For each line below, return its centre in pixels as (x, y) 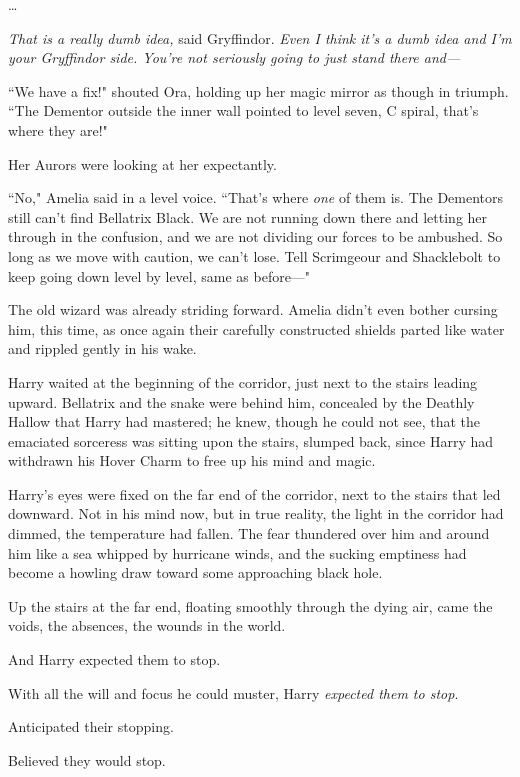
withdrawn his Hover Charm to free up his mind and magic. (192, 460)
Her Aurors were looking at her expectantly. (142, 163)
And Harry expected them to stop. (114, 659)
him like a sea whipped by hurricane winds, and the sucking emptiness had (237, 552)
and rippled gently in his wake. (102, 348)
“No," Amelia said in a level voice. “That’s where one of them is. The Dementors (256, 197)
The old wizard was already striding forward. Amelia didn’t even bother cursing (253, 309)
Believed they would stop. (87, 759)
